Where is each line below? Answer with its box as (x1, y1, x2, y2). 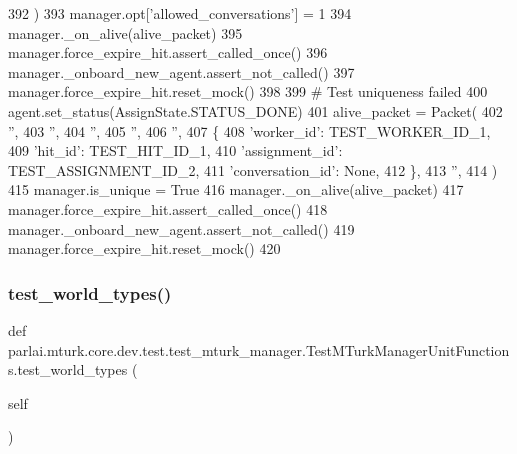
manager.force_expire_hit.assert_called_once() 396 (8, 42, 328, 63)
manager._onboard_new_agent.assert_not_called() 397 (8, 61, 355, 82)
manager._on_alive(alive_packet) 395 (8, 22, 243, 43)
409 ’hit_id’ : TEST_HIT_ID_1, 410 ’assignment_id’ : (8, 140, 343, 161)
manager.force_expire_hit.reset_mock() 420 (8, 238, 281, 259)
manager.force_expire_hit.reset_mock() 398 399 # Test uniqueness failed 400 (8, 81, 488, 102)
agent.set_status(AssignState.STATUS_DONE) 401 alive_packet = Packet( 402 (8, 100, 503, 121)
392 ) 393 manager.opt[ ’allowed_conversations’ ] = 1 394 (8, 3, 352, 23)
